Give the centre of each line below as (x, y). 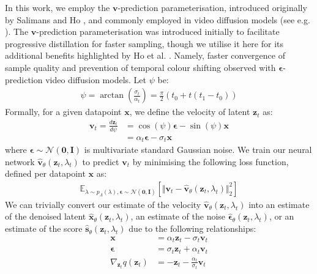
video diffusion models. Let (96, 79)
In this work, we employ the (58, 7)
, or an (282, 216)
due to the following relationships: (192, 228)
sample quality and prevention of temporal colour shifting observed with (140, 67)
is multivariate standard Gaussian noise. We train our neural (198, 150)
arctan (112, 96)
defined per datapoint (45, 173)
